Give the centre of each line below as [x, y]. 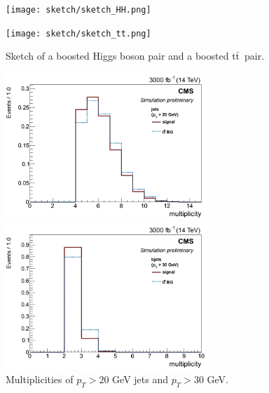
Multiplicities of [40, 379]
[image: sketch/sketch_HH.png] [78, 10]
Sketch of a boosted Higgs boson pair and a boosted [117, 56]
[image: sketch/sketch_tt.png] [78, 33]
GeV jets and [140, 379]
